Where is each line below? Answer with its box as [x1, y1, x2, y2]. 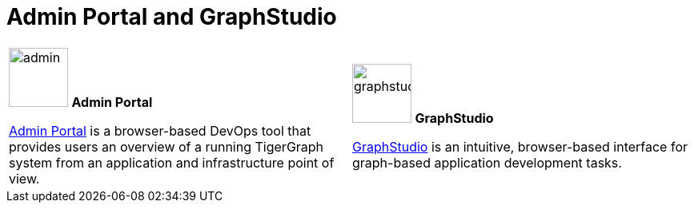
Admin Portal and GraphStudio [6, 3, 337, 30]
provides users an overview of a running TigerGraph [9, 138, 324, 155]
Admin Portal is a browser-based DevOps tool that [9, 122, 311, 139]
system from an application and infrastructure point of [9, 154, 335, 171]
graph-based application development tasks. [352, 154, 622, 171]
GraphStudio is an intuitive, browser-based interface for [352, 138, 688, 155]
